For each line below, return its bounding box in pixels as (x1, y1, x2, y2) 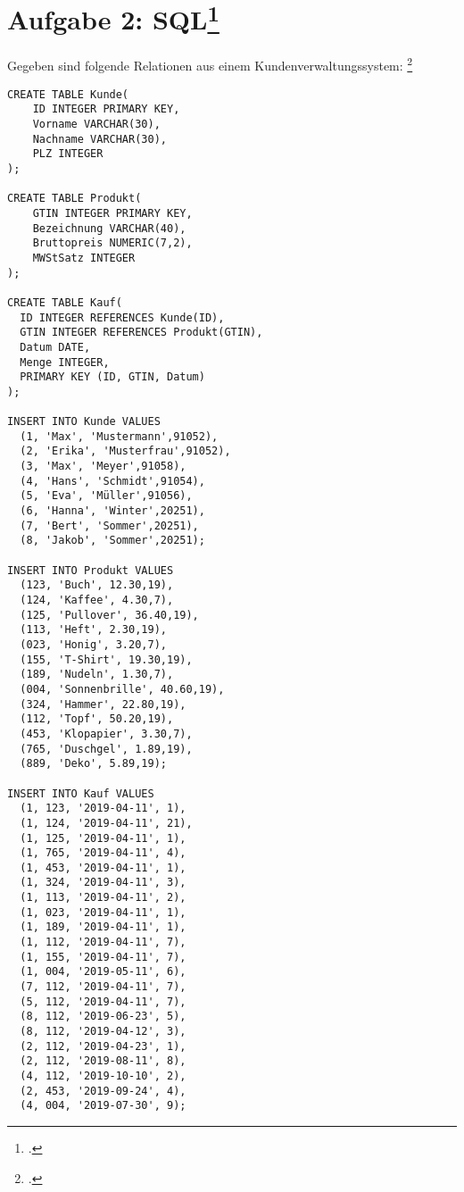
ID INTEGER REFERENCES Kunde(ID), (20, 311, 225, 324)
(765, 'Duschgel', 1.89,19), (20, 742, 193, 755)
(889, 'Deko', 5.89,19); (20, 757, 167, 771)
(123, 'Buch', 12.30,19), (20, 579, 174, 592)
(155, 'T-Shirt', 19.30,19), (20, 653, 193, 666)
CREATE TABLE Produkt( (7, 192, 142, 205)
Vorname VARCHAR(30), (32, 118, 161, 131)
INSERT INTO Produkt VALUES (7, 563, 174, 577)
